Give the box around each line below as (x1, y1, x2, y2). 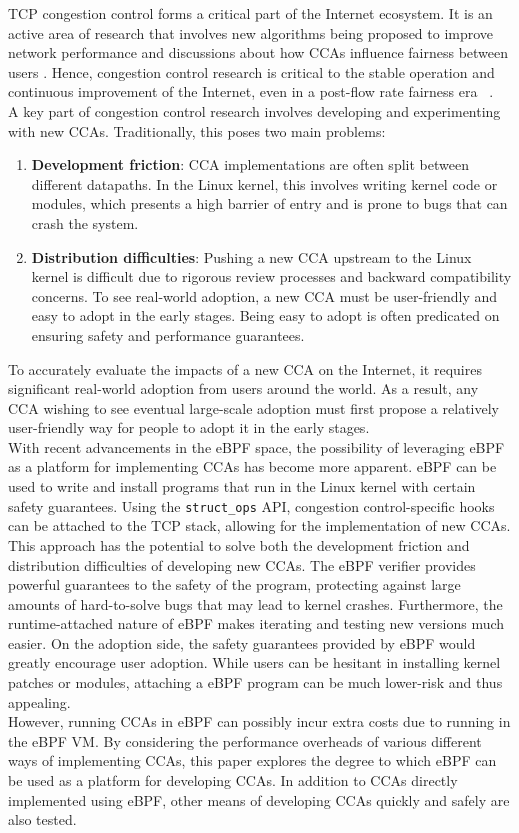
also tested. (8, 809, 77, 830)
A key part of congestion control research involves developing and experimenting (8, 100, 501, 121)
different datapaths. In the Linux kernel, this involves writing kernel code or (31, 173, 498, 194)
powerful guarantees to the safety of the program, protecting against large (8, 574, 461, 595)
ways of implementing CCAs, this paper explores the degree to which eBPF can (8, 750, 497, 771)
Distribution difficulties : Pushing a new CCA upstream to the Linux (31, 246, 472, 267)
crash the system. (31, 212, 139, 233)
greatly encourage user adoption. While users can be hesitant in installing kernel (8, 652, 501, 673)
